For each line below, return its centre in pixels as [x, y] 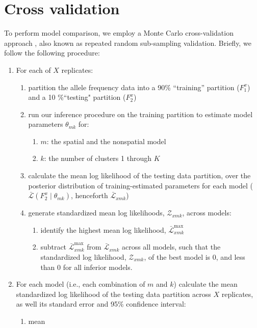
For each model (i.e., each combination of [81, 284]
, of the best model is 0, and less [195, 257]
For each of [33, 70]
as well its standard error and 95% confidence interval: [101, 304]
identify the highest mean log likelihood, [103, 229]
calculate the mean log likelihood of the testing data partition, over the [139, 175]
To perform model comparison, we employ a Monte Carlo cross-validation [119, 33]
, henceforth [89, 195]
